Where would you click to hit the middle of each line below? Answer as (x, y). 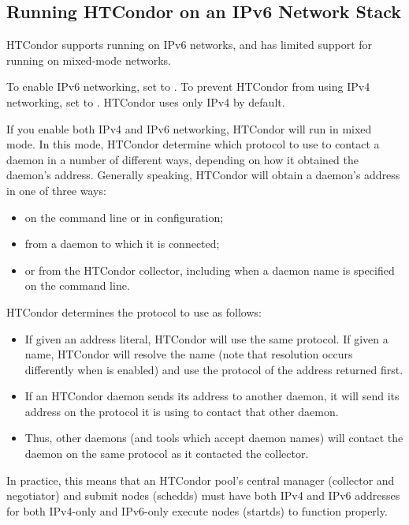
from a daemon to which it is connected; (122, 244)
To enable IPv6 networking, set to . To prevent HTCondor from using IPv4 (188, 86)
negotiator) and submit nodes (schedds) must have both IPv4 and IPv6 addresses (203, 495)
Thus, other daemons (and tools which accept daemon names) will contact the (214, 438)
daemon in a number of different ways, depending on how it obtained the (183, 159)
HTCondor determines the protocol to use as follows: (134, 311)
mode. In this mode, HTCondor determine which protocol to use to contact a (193, 144)
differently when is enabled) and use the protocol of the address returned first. (214, 369)
